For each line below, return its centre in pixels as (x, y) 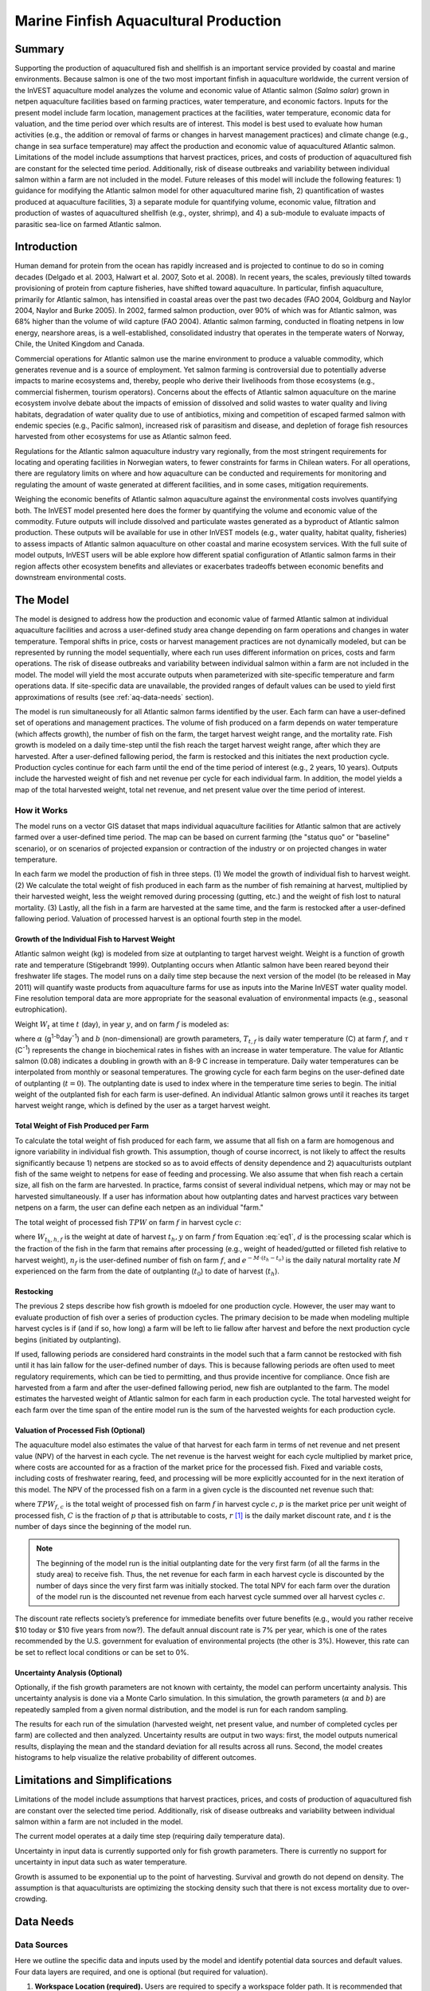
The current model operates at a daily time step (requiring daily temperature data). (150, 1836)
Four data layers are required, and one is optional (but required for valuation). (141, 1972)
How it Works (41, 810)
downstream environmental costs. (70, 577)
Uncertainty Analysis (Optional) (68, 1672)
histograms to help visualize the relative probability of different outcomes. (135, 1758)
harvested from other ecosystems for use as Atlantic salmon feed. (123, 436)
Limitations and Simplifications (94, 1780)
